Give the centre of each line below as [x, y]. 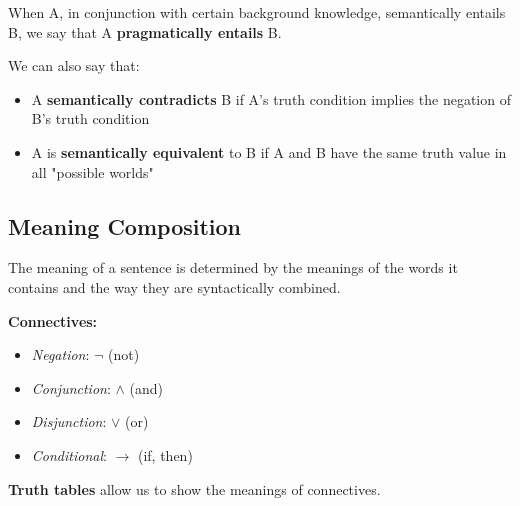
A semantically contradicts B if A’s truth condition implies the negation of [271, 98]
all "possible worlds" [92, 171]
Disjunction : [69, 421]
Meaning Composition [125, 225]
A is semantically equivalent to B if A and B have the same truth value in [269, 151]
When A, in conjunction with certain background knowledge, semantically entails [257, 12]
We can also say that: [74, 65]
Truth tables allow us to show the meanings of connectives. [194, 488]
